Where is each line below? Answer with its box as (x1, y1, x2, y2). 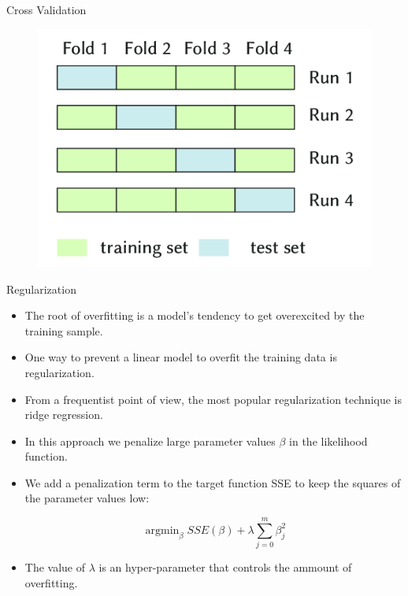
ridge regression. (24, 406, 103, 423)
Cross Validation (6, 2, 87, 17)
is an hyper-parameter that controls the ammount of (98, 559, 352, 576)
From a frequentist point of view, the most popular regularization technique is (24, 391, 402, 407)
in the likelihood (289, 432, 368, 449)
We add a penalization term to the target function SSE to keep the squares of (24, 474, 401, 490)
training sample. (24, 322, 103, 339)
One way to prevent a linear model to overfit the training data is (24, 349, 337, 365)
